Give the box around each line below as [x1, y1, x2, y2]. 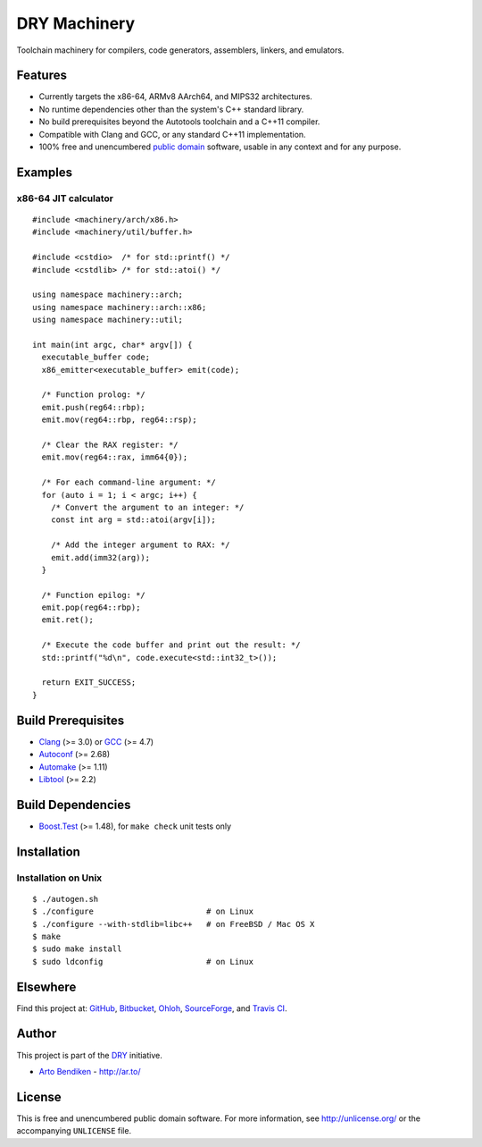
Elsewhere [16, 979, 77, 994]
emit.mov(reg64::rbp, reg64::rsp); [41, 415, 198, 425]
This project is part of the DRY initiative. [16, 1050, 162, 1060]
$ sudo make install [32, 944, 122, 954]
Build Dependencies [16, 797, 131, 813]
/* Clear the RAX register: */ [41, 440, 179, 451]
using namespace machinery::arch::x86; [32, 302, 207, 312]
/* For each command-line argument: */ [41, 477, 216, 487]
